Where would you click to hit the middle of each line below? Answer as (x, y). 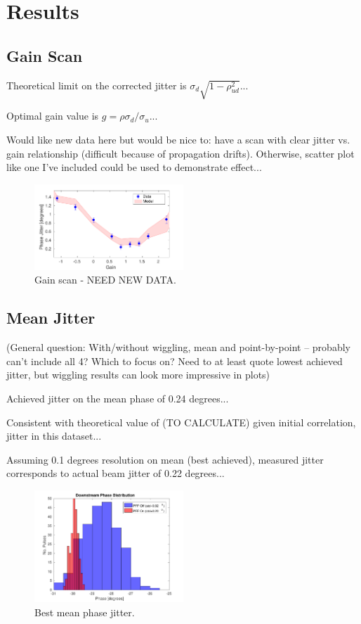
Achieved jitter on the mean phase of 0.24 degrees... (118, 398)
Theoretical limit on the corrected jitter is (97, 85)
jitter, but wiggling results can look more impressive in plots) (138, 375)
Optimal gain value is (53, 116)
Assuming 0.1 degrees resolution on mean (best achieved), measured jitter (165, 459)
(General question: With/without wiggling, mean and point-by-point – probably (178, 347)
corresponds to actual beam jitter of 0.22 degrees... (116, 473)
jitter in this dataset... (54, 436)
